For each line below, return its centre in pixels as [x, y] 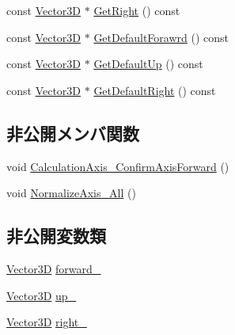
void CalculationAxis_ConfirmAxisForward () [118, 166]
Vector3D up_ [42, 295]
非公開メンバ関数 [73, 133]
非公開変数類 [56, 236]
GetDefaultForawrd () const [161, 37]
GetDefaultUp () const [148, 64]
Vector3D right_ [47, 322]
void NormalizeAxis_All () [71, 193]
